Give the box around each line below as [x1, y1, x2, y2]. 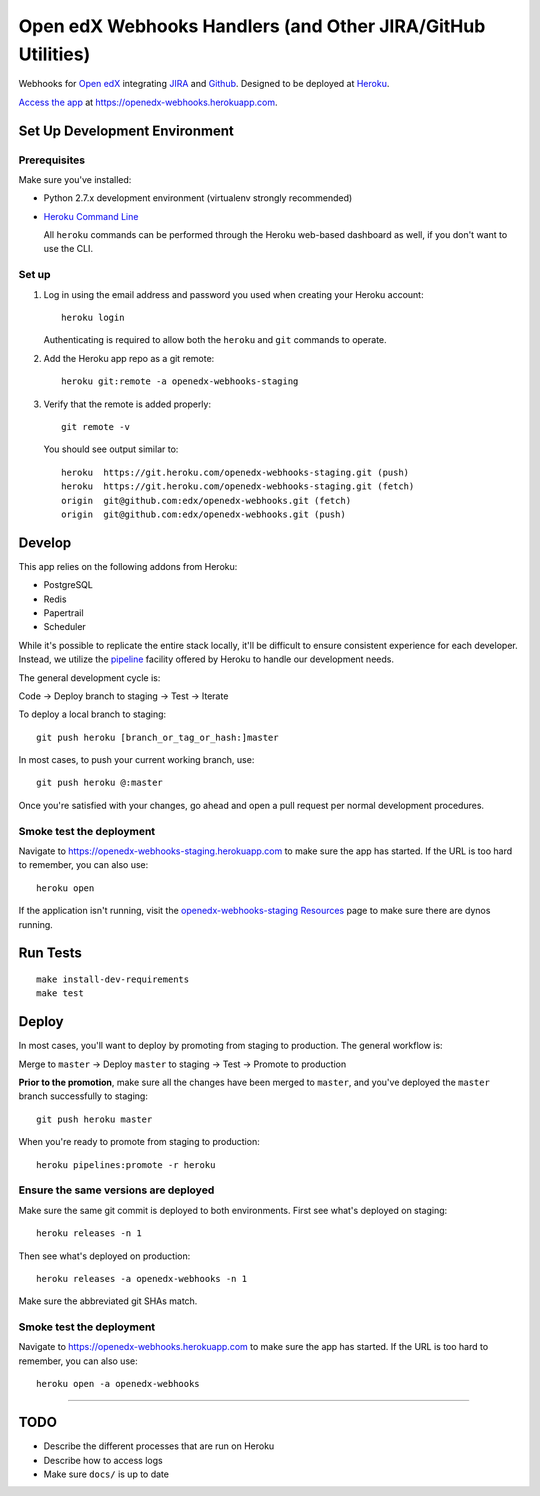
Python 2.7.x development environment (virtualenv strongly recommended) [43, 192, 353, 204]
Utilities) [18, 43, 91, 65]
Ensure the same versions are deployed [18, 1183, 215, 1197]
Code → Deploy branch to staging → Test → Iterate [18, 690, 229, 702]
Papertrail [43, 606, 84, 619]
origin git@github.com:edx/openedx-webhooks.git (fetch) [61, 495, 352, 506]
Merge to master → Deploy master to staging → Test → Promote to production [18, 1058, 347, 1070]
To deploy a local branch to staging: [18, 708, 167, 720]
